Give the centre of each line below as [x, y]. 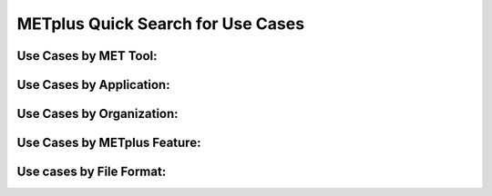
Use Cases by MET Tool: [87, 56]
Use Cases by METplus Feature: [109, 143]
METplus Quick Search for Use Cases [161, 24]
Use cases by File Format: [92, 172]
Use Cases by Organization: [97, 114]
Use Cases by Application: [93, 85]
